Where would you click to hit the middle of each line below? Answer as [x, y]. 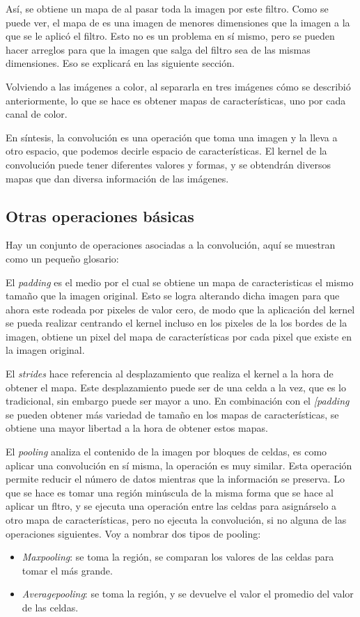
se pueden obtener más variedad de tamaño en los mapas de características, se [172, 414]
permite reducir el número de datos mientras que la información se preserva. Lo [175, 479]
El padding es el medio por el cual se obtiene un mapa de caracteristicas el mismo [180, 282]
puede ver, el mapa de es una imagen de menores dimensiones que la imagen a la [178, 22]
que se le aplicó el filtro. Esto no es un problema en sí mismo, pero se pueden [170, 36]
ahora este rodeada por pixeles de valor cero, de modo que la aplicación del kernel [180, 309]
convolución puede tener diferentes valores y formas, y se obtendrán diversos [168, 164]
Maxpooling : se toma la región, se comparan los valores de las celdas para [178, 557]
